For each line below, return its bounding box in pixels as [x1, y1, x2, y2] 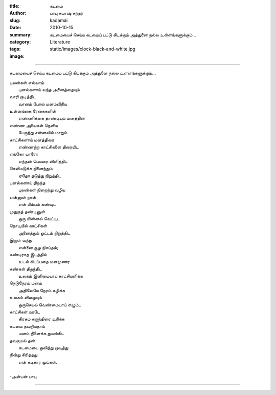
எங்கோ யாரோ [9, 151, 38, 157]
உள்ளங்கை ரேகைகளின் [9, 108, 57, 114]
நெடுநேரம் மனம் [9, 280, 42, 286]
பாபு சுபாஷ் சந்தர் [50, 10, 84, 16]
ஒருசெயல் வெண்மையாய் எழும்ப [18, 301, 81, 307]
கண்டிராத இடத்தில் [9, 251, 48, 257]
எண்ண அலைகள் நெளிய [9, 122, 58, 128]
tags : [9, 46, 21, 52]
